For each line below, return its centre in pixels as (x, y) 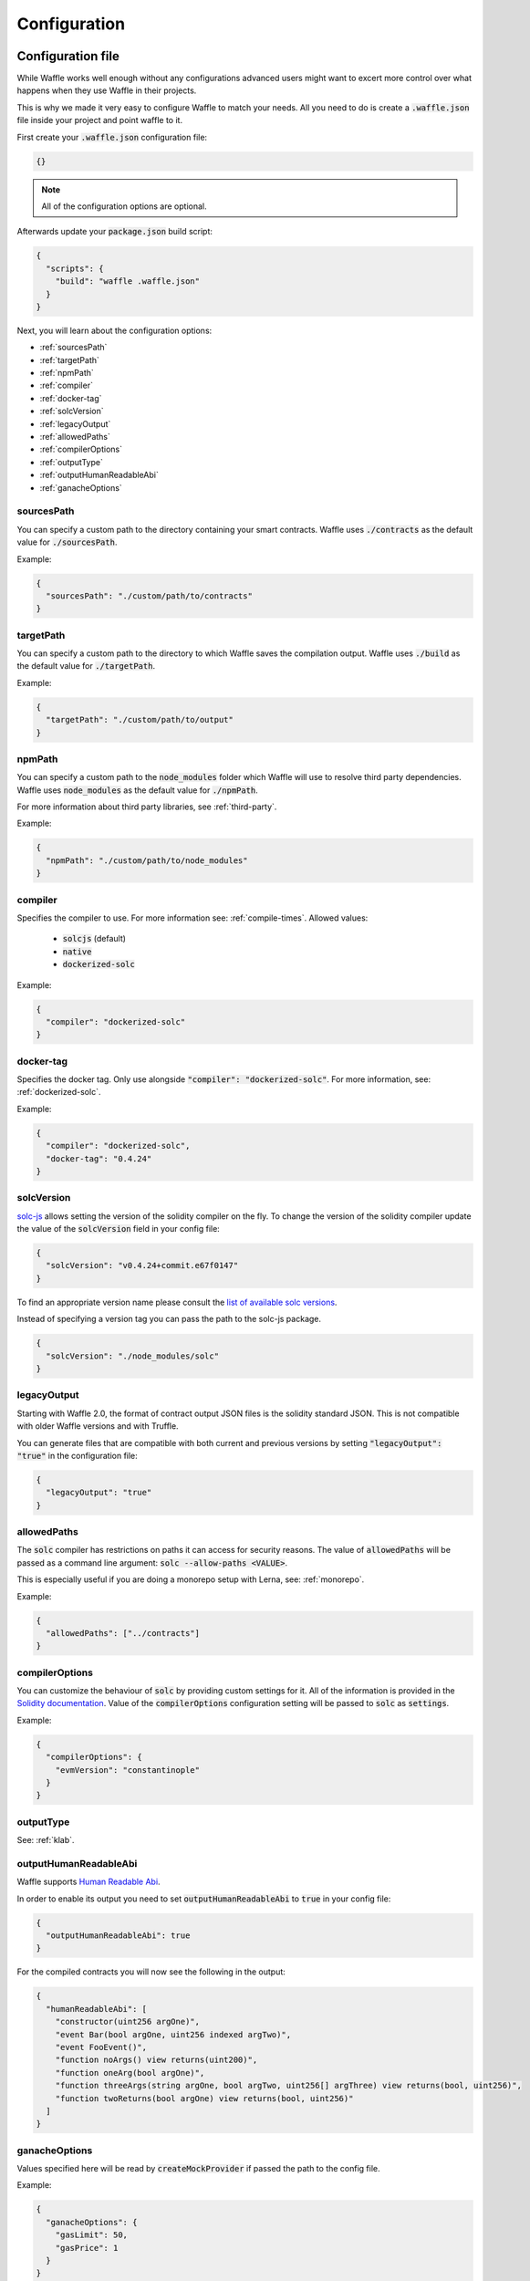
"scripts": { (75, 268)
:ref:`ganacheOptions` (81, 487)
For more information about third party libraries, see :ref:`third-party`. (147, 807)
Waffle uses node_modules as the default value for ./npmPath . (138, 790)
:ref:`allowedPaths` (75, 437)
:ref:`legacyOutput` (75, 423)
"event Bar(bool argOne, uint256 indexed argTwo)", (173, 2034)
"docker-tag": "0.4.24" (99, 1158)
